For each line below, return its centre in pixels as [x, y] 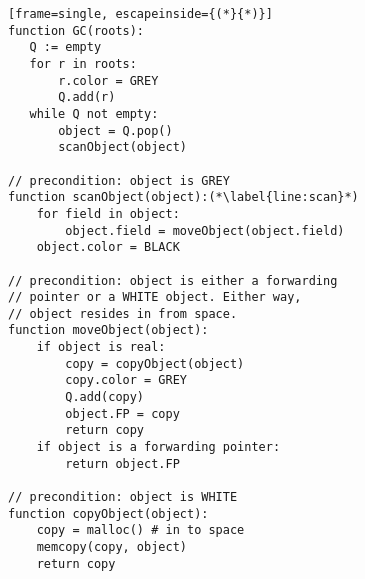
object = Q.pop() [115, 130]
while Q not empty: [94, 113]
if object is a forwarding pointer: [158, 447]
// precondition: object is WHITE [123, 497]
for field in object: [108, 213]
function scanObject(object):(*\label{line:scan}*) [183, 197]
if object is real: [101, 347]
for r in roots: [83, 63]
